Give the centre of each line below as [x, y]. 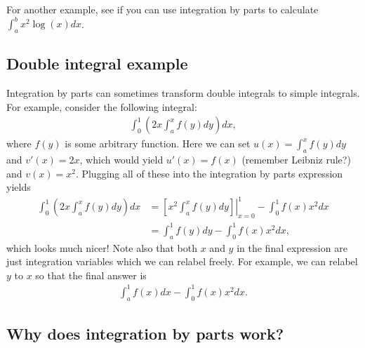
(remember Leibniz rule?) [296, 160]
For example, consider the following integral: [102, 106]
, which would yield [121, 160]
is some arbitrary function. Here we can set [158, 143]
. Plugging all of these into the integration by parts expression [209, 173]
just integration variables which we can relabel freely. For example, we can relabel [182, 261]
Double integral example [97, 63]
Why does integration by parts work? [145, 334]
